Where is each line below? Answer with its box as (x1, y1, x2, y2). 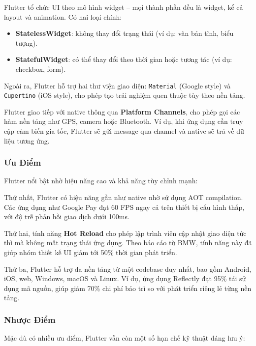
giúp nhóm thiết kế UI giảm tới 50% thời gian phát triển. (4, 247, 177, 258)
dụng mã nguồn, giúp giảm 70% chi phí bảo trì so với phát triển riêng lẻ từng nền (4, 283, 252, 293)
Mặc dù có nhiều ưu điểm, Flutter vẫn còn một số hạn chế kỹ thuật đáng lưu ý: (4, 333, 245, 343)
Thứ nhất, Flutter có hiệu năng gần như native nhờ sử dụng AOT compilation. (4, 192, 243, 202)
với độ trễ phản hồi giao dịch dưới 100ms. (4, 211, 129, 222)
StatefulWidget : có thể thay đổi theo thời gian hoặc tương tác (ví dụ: (15, 54, 232, 64)
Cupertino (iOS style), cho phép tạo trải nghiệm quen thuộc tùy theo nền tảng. (4, 90, 245, 100)
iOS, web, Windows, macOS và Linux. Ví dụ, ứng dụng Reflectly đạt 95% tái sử (4, 273, 246, 284)
